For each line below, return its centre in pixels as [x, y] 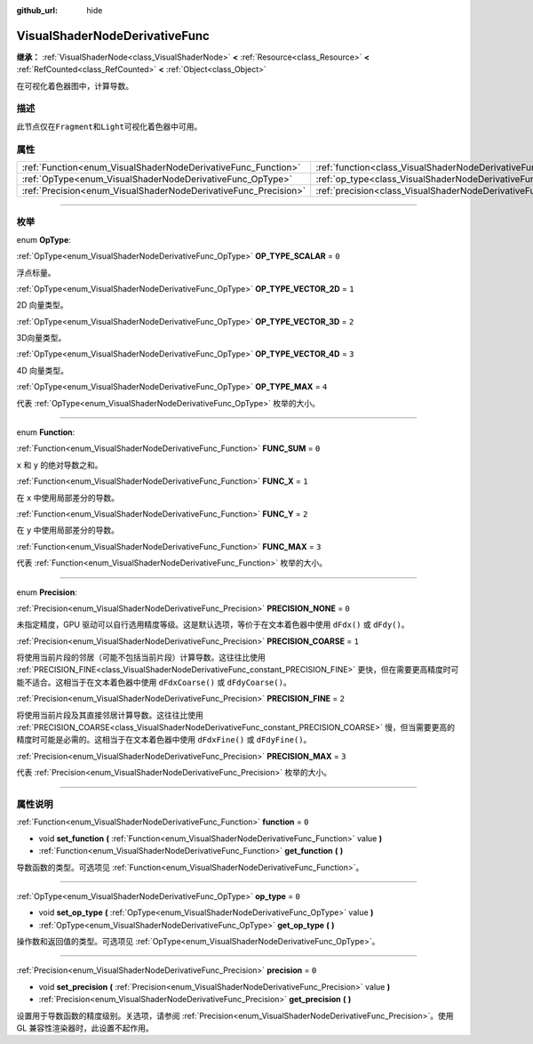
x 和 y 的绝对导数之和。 [60, 465]
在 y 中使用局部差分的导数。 [68, 530]
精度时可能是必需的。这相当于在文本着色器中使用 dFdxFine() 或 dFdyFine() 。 [164, 740]
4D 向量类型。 [43, 370]
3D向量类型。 [41, 338]
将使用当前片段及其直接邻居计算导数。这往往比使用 [110, 715]
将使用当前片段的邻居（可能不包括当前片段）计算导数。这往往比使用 [141, 657]
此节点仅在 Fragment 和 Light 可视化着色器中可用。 [109, 126]
